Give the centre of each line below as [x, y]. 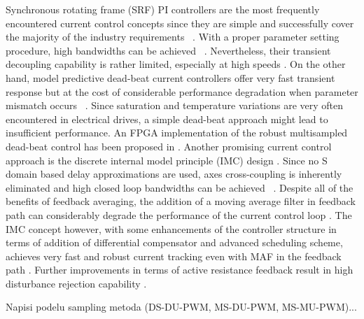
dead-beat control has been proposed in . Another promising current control [169, 146]
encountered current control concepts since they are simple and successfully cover [180, 23]
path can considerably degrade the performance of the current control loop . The [179, 214]
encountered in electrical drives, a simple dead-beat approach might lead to [167, 119]
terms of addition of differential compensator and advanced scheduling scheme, [174, 242]
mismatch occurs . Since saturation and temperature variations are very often [175, 105]
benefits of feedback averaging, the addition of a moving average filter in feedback [181, 201]
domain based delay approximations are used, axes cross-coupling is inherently [174, 174]
